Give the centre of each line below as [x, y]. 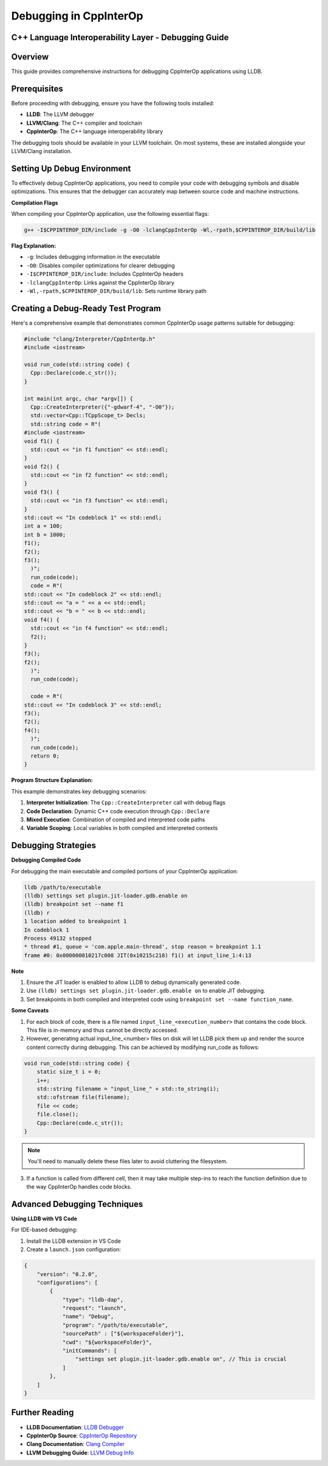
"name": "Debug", [88, 1317]
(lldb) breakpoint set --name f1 [74, 904]
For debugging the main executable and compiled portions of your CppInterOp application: [125, 871]
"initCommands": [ [90, 1351]
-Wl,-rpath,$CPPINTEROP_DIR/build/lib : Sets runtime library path [116, 291]
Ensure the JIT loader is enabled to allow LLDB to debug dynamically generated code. [134, 983]
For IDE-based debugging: [44, 1230]
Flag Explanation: [34, 246]
